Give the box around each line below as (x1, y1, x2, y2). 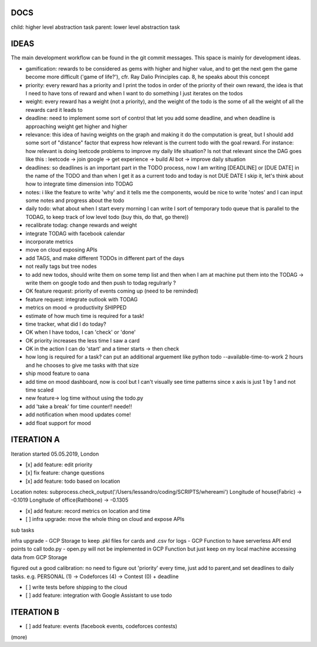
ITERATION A (11, 434, 60, 444)
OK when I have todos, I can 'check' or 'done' (25, 329, 136, 336)
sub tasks (11, 526, 35, 533)
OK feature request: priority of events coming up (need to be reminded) (25, 287, 199, 294)
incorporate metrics (25, 238, 73, 245)
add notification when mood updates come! (25, 411, 131, 418)
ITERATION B (11, 607, 60, 618)
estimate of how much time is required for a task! (25, 312, 144, 319)
